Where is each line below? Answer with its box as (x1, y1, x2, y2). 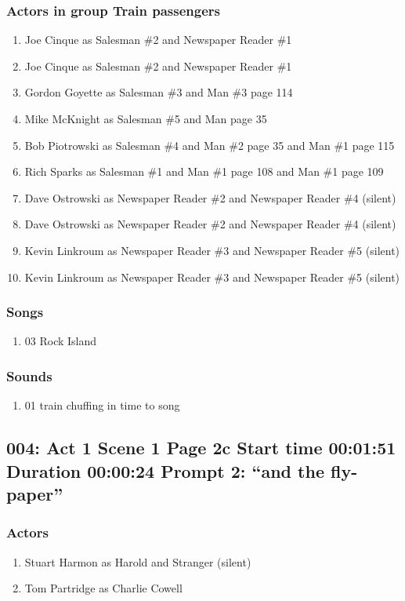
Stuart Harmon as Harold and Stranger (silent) (24, 553, 251, 570)
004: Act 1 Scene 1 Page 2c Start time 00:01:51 (6, 435, 396, 460)
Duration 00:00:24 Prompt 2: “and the (6, 458, 324, 483)
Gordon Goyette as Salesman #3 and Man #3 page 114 (24, 84, 293, 100)
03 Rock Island (24, 333, 97, 349)
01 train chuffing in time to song (24, 397, 180, 413)
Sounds (6, 366, 52, 385)
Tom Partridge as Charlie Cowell (24, 580, 183, 596)
